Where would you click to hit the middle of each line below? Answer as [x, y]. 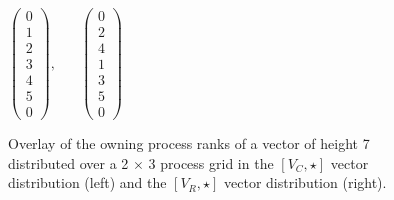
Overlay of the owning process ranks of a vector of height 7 [189, 143]
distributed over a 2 [68, 162]
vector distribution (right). [305, 182]
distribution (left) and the [87, 182]
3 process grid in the [211, 162]
